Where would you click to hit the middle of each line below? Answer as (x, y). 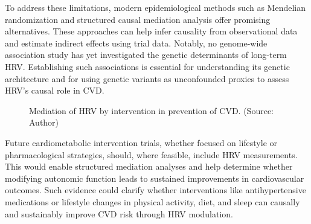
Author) (44, 122)
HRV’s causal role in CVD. (55, 90)
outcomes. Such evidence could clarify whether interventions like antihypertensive (155, 190)
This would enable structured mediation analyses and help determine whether (149, 166)
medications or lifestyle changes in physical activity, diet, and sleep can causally (152, 201)
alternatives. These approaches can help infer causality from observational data (151, 31)
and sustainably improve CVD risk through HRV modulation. (119, 213)
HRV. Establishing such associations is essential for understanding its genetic (147, 66)
